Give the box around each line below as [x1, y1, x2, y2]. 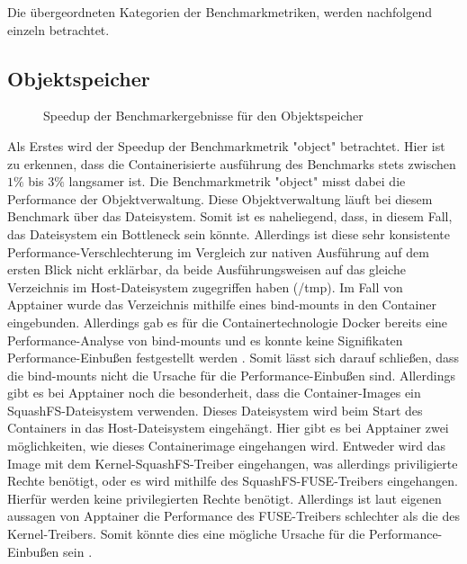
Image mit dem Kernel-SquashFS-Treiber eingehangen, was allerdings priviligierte [7, 453, 458, 472]
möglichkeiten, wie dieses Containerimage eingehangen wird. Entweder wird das [7, 436, 446, 455]
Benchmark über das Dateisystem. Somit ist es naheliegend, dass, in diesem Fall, [7, 207, 453, 226]
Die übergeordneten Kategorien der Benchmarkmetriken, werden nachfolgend [7, 3, 433, 21]
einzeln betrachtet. [7, 20, 110, 39]
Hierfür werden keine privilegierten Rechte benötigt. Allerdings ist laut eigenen [7, 488, 442, 507]
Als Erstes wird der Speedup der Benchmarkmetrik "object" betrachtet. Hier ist [7, 136, 445, 155]
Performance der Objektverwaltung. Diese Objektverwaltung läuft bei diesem [7, 189, 433, 208]
